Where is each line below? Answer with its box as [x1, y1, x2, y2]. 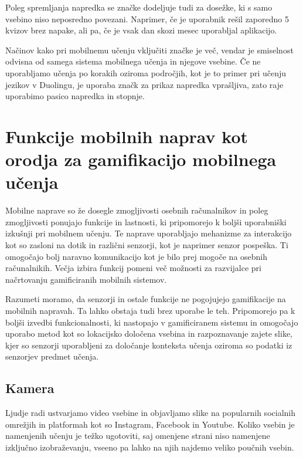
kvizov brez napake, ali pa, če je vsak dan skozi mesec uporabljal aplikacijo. [5, 24, 277, 36]
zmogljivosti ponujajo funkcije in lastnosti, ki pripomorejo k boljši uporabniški [5, 215, 287, 228]
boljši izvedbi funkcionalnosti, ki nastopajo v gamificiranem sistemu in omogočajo [5, 316, 298, 328]
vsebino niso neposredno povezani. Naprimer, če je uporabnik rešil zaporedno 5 [5, 12, 289, 25]
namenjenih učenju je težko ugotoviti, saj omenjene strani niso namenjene [5, 429, 270, 442]
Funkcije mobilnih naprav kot [5, 124, 248, 148]
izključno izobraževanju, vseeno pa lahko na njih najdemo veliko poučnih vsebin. [5, 441, 294, 453]
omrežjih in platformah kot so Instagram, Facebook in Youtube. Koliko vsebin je [5, 418, 295, 430]
